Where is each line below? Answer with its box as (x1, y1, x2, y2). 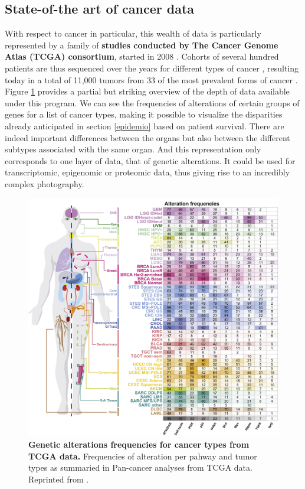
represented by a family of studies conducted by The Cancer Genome (5, 38, 278, 51)
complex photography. (5, 177, 84, 190)
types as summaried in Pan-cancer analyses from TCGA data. (28, 461, 252, 474)
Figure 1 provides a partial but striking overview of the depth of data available (5, 85, 290, 97)
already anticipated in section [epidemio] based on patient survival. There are (5, 119, 284, 132)
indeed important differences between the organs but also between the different (5, 131, 290, 144)
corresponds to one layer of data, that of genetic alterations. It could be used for (5, 154, 296, 167)
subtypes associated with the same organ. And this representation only (5, 143, 261, 155)
